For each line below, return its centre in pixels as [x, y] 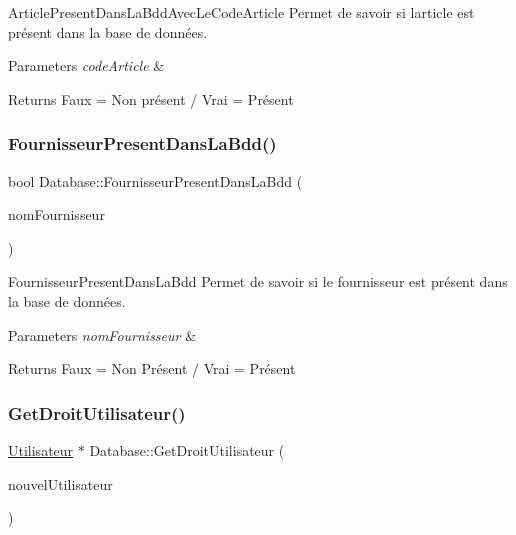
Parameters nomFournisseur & [102, 334]
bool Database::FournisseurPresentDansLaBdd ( [155, 180]
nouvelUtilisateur [60, 483]
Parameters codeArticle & [86, 65]
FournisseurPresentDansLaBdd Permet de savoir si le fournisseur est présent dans [258, 281]
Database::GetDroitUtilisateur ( [187, 449]
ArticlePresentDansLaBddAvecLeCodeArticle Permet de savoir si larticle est [241, 12]
